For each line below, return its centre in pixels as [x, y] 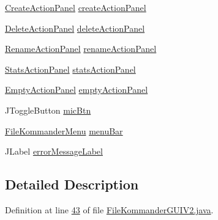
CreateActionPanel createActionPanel [76, 7]
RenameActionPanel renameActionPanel [81, 49]
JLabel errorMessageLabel [54, 151]
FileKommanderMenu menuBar [64, 130]
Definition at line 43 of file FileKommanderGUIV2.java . [109, 209]
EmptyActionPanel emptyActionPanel [77, 90]
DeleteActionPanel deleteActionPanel [75, 28]
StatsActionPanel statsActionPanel [70, 69]
